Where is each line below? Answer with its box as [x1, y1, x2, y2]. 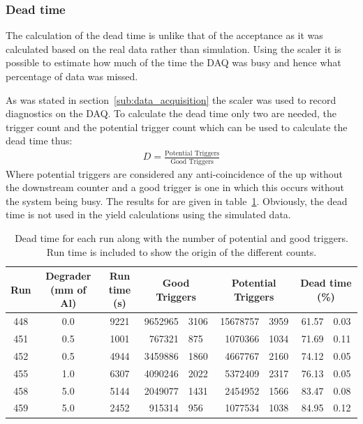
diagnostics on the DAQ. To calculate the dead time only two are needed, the [6, 106, 337, 121]
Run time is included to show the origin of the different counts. [46, 244, 317, 259]
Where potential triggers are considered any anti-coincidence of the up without [6, 166, 343, 181]
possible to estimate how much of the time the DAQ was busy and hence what [6, 55, 341, 70]
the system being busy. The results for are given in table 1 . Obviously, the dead [6, 193, 348, 208]
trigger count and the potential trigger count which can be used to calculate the [6, 119, 348, 134]
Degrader [45, 268, 91, 283]
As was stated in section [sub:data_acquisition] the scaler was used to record [6, 92, 336, 107]
